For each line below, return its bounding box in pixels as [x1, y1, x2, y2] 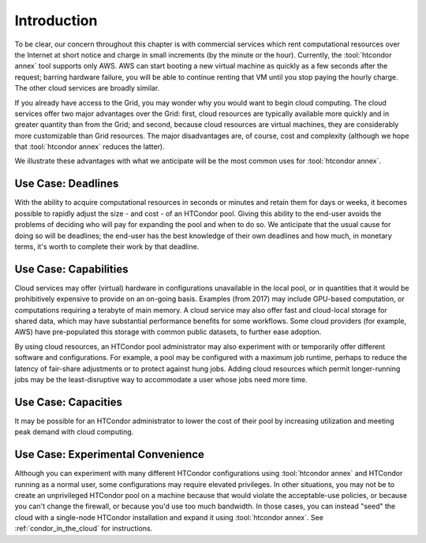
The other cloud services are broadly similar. [14, 84, 160, 93]
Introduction [14, 12, 98, 29]
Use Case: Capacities [14, 395, 122, 409]
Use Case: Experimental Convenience [14, 448, 205, 461]
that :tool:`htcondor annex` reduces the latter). [14, 142, 165, 151]
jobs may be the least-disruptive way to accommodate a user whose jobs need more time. [14, 374, 308, 384]
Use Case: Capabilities [14, 262, 129, 276]
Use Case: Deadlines [14, 177, 119, 191]
